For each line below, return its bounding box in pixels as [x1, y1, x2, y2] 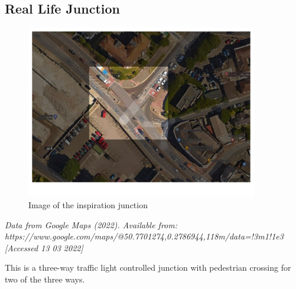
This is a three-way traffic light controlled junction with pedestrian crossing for [5, 261, 291, 274]
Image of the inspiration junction [28, 198, 148, 211]
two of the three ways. [5, 272, 85, 285]
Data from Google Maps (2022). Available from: [5, 218, 178, 231]
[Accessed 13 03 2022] [5, 241, 83, 254]
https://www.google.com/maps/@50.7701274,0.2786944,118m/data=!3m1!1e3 [5, 230, 284, 242]
